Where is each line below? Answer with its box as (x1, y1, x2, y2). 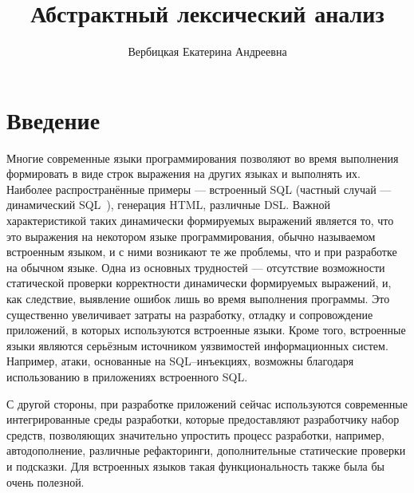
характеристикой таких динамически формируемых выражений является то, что (6, 212, 394, 229)
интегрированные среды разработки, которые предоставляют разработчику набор (6, 411, 400, 428)
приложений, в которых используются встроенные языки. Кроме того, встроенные (6, 321, 406, 338)
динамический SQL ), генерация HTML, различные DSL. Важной (6, 196, 330, 213)
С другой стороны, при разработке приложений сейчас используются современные (6, 395, 408, 412)
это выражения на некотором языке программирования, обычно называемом (6, 227, 376, 244)
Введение (6, 103, 101, 136)
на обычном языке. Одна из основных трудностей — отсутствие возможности (6, 258, 385, 275)
